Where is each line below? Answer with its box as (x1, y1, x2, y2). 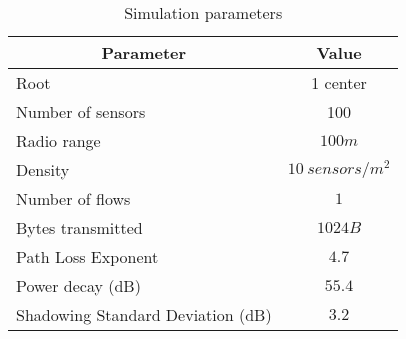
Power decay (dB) (16, 274, 141, 297)
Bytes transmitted (16, 216, 143, 239)
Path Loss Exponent (16, 245, 159, 268)
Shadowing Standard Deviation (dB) (16, 303, 272, 326)
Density (16, 158, 70, 181)
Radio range (16, 129, 101, 152)
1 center (311, 71, 367, 94)
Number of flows (16, 187, 131, 210)
